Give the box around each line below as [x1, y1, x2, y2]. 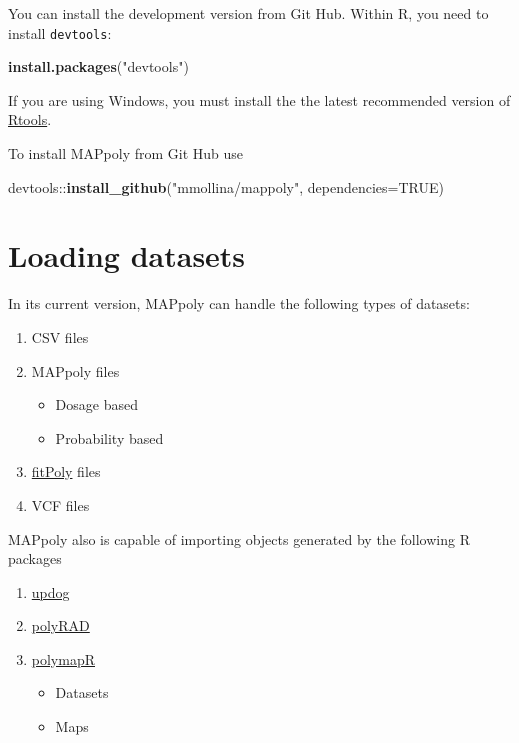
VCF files [31, 494, 90, 515]
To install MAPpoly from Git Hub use [8, 143, 244, 164]
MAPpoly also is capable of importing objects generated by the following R [8, 528, 470, 549]
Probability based [55, 427, 164, 448]
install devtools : [8, 22, 112, 43]
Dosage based [55, 394, 138, 415]
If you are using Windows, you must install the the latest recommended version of [8, 89, 511, 110]
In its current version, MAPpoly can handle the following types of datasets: [8, 293, 470, 314]
